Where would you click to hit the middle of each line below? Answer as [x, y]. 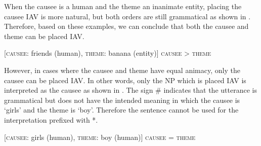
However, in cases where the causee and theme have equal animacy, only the [122, 70]
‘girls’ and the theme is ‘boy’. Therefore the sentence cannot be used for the [121, 110]
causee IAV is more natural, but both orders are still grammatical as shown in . [127, 16]
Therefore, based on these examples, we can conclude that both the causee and [126, 26]
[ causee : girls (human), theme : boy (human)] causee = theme [100, 137]
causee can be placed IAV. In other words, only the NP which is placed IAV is [125, 80]
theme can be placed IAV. [44, 36]
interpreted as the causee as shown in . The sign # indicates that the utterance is [130, 90]
